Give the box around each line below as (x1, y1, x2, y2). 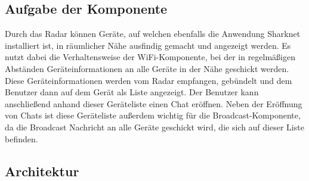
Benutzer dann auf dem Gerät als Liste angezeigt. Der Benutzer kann (5, 86, 259, 98)
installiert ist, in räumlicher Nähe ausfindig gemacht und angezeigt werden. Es (5, 39, 291, 51)
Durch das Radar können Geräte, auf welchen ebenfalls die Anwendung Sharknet (5, 27, 301, 40)
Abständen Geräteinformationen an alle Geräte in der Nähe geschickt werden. (5, 62, 289, 74)
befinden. (5, 132, 38, 145)
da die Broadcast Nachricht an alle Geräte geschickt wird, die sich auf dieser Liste (5, 120, 304, 133)
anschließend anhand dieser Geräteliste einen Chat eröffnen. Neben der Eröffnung (5, 97, 302, 110)
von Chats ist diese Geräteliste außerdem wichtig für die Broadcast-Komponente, (5, 109, 301, 121)
